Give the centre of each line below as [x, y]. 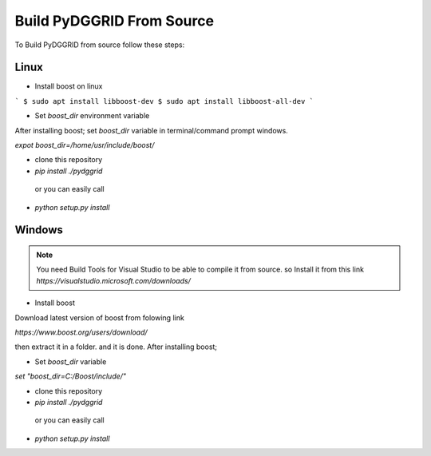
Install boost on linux [69, 86]
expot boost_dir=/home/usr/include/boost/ [85, 145]
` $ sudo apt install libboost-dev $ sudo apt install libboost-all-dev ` [164, 101]
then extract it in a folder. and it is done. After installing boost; [116, 347]
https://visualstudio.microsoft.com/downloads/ [113, 280]
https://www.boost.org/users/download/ [81, 332]
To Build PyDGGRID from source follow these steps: [100, 45]
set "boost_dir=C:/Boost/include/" [71, 376]
